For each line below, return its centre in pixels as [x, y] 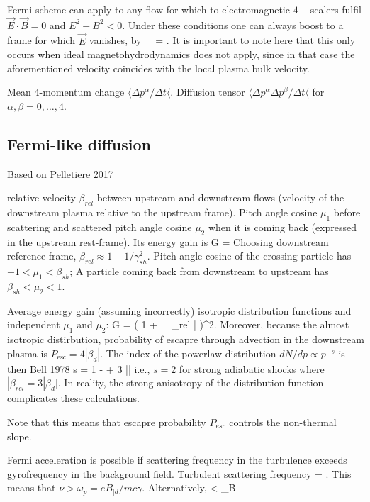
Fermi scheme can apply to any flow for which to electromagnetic [148, 9]
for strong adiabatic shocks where [252, 368]
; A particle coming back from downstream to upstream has [199, 271]
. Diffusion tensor [208, 92]
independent [34, 324]
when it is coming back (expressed [282, 227]
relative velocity [41, 197]
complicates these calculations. [73, 398]
